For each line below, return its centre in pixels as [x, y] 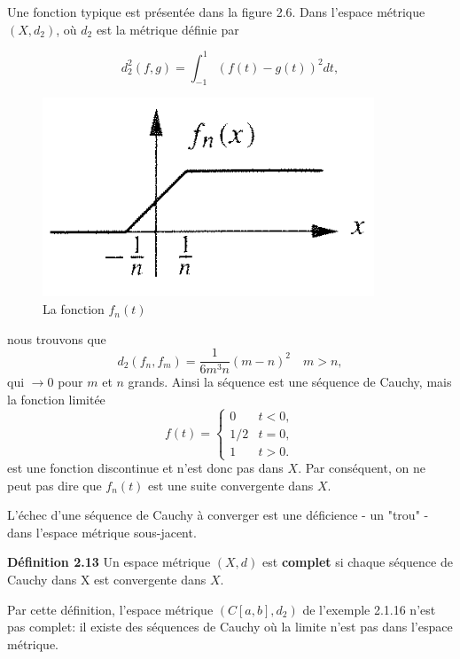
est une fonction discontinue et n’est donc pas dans [145, 468]
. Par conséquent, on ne [362, 468]
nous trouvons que [57, 338]
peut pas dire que [55, 485]
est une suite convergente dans [231, 485]
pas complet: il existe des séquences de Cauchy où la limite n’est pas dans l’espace [230, 627]
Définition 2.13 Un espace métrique [109, 562]
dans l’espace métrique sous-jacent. [102, 532]
